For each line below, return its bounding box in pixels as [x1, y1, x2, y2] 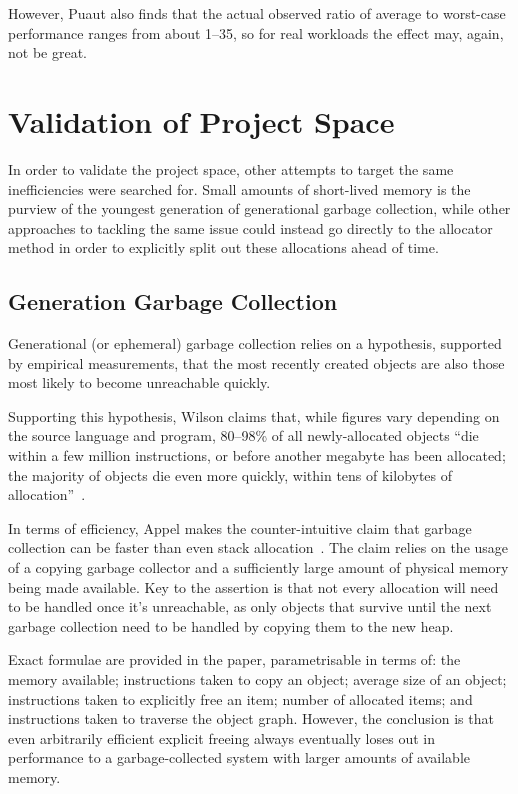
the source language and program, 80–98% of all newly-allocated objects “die [8, 425, 479, 446]
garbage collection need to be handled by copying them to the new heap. [8, 615, 454, 636]
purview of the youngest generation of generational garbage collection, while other [8, 198, 511, 219]
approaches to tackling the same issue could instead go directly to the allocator [8, 217, 493, 238]
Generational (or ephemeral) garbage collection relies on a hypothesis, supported [8, 333, 502, 354]
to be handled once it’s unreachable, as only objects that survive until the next [8, 596, 492, 617]
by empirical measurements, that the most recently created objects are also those [8, 352, 505, 373]
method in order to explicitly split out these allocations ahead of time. [8, 237, 439, 258]
